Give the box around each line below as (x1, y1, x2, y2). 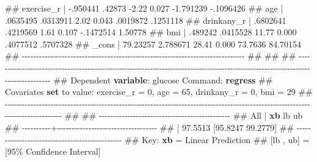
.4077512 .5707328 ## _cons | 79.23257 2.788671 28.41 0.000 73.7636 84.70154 (5, 37, 302, 50)
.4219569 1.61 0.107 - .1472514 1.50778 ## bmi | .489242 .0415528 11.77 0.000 (5, 26, 297, 38)
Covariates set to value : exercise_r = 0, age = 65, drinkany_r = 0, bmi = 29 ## (5, 85, 313, 98)
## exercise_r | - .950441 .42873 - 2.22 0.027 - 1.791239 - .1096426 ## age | (5, 2, 283, 14)
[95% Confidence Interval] (5, 145, 101, 158)
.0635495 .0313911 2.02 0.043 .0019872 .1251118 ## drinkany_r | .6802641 (5, 13, 286, 26)
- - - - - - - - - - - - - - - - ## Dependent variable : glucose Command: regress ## (5, 73, 273, 86)
